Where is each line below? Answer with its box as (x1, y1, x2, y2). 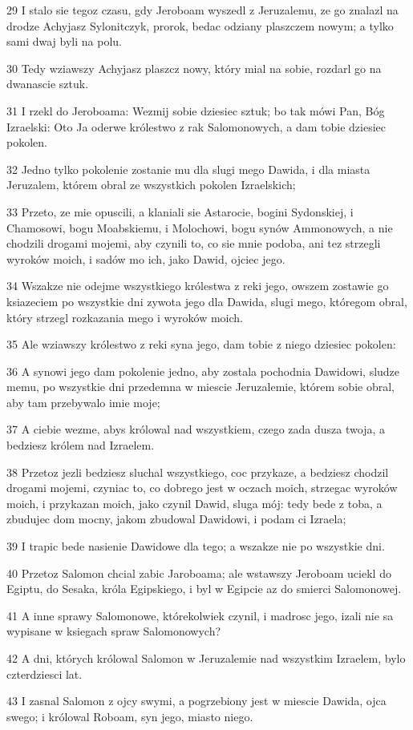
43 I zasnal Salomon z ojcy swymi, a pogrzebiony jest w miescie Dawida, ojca (6, 692, 387, 709)
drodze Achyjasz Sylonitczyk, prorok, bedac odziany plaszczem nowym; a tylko (6, 17, 394, 34)
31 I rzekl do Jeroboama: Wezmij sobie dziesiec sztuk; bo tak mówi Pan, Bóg (6, 102, 385, 119)
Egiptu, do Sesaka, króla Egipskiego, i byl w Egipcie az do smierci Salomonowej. (6, 580, 402, 597)
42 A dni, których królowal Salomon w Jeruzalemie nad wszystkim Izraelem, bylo (6, 650, 406, 666)
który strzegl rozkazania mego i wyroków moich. (6, 309, 243, 325)
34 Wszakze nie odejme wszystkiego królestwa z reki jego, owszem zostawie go (6, 277, 389, 294)
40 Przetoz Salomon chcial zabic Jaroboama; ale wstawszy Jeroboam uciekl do (6, 564, 391, 581)
